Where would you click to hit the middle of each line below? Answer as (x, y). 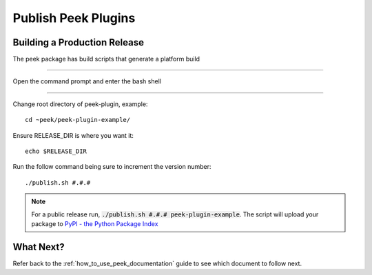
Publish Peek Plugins (74, 18)
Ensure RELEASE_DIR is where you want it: (73, 135)
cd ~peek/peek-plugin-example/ (78, 120)
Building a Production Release (79, 42)
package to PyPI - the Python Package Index (95, 223)
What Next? (39, 247)
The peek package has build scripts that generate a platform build (106, 59)
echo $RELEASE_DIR (56, 151)
